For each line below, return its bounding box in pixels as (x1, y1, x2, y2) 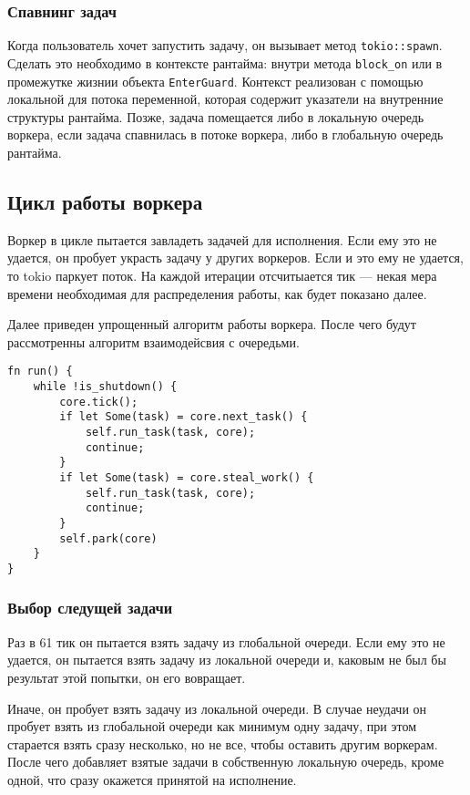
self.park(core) (59, 532, 158, 545)
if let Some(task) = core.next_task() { (59, 410, 308, 424)
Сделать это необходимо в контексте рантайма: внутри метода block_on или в (7, 53, 443, 72)
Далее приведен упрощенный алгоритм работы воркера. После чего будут (7, 315, 416, 334)
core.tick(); (59, 395, 138, 408)
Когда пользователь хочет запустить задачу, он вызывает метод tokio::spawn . (7, 36, 443, 55)
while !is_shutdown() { (33, 379, 178, 393)
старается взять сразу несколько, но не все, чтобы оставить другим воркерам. (7, 734, 438, 753)
